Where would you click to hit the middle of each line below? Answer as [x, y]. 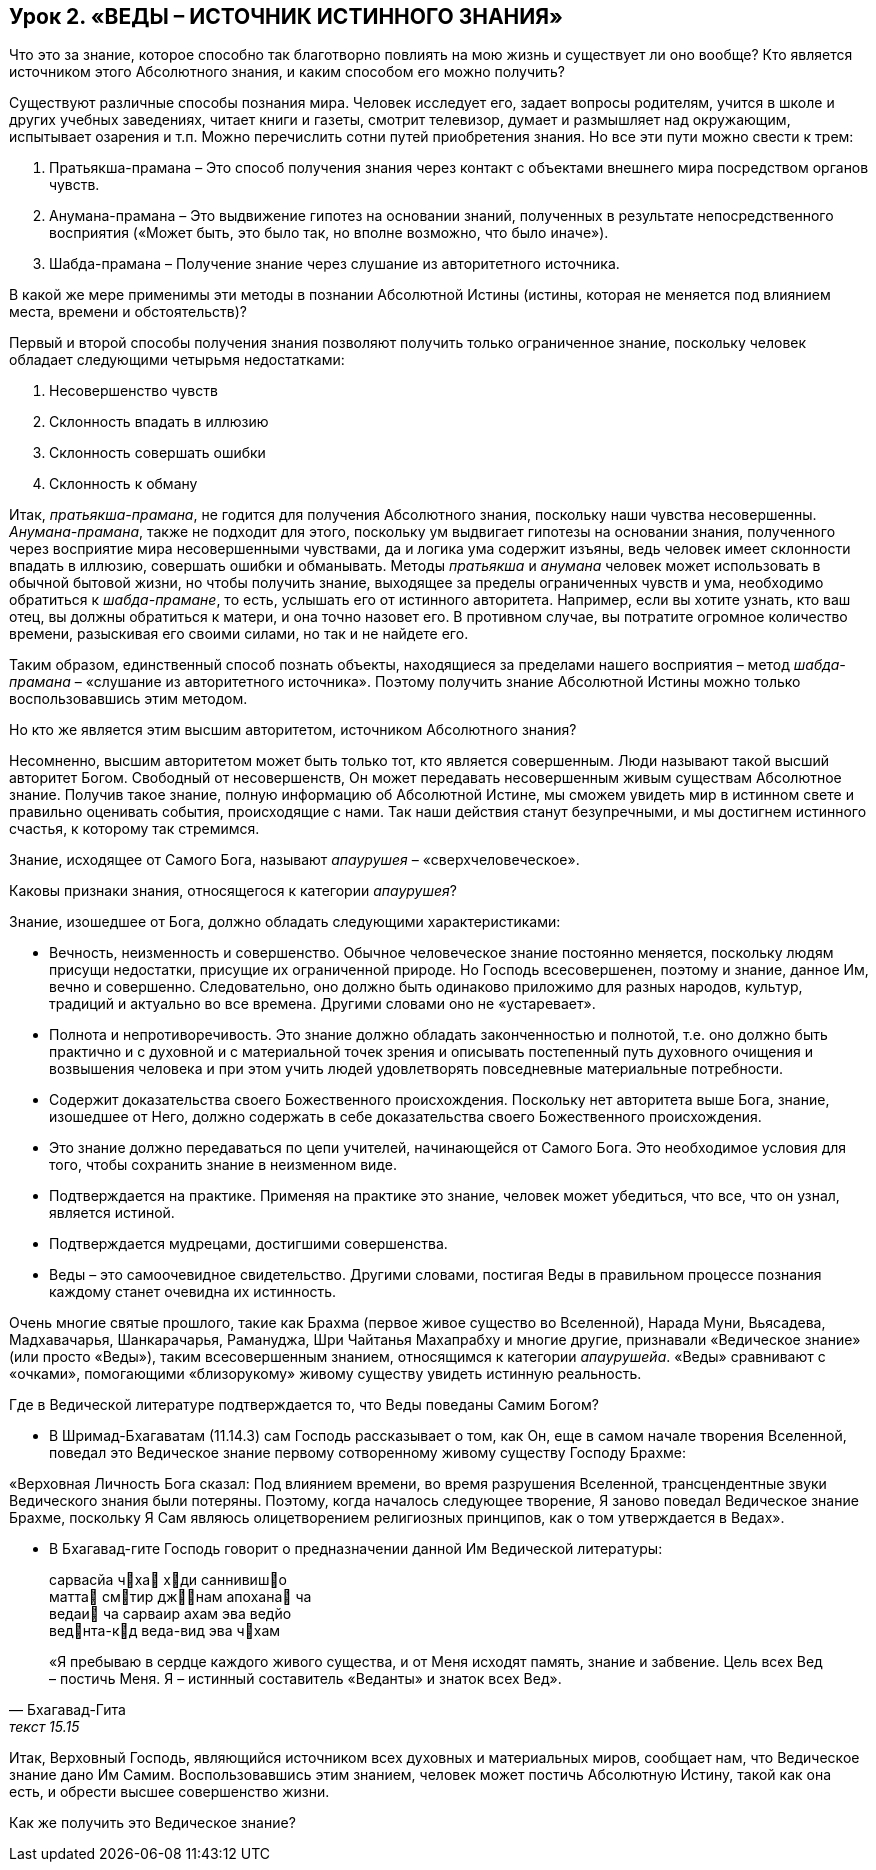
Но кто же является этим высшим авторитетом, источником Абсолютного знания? [293, 730]
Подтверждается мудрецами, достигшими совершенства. [248, 1244]
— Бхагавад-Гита [67, 1710]
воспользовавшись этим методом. [128, 699]
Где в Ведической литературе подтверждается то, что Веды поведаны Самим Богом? [304, 1405]
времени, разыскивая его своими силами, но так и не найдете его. [239, 634]
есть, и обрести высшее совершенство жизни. [169, 1792]
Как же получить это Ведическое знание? [152, 1823]
